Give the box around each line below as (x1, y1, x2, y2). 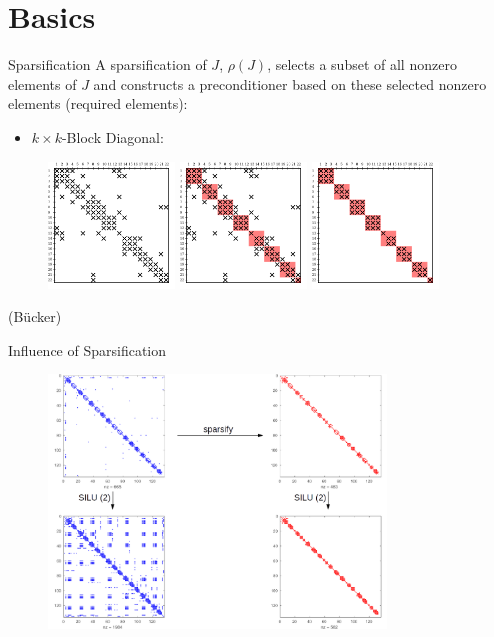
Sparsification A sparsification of (8, 54, 207, 75)
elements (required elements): (8, 93, 188, 114)
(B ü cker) (8, 306, 62, 327)
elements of (8, 73, 77, 94)
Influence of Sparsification (8, 339, 167, 360)
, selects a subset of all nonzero (267, 54, 457, 75)
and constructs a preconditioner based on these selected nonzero (93, 73, 487, 94)
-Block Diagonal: (61, 126, 164, 147)
